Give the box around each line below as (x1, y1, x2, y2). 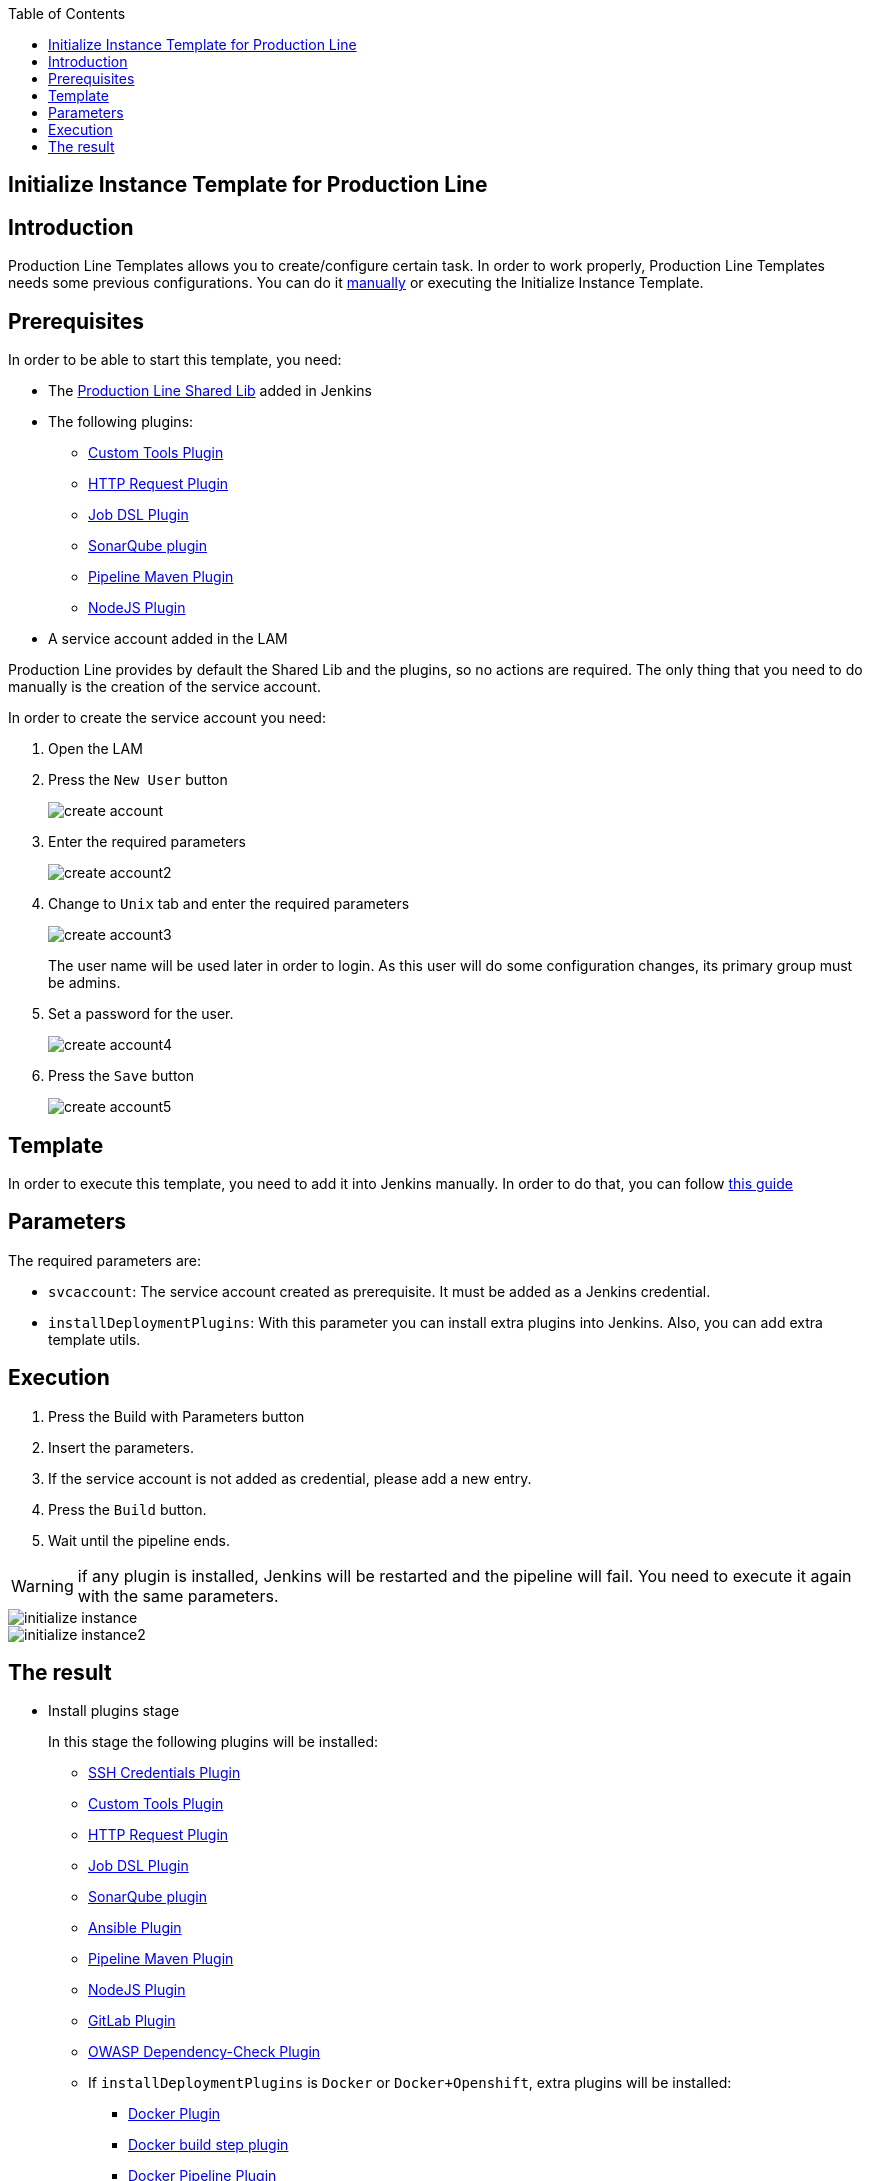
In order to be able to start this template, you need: (8, 351, 342, 369)
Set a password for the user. (48, 1005, 234, 1023)
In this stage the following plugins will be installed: (48, 1733, 378, 1751)
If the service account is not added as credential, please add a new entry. (48, 1469, 532, 1487)
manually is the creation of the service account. (8, 678, 321, 696)
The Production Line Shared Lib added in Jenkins (48, 382, 372, 400)
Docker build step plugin (128, 2136, 289, 2154)
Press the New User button (48, 771, 228, 789)
